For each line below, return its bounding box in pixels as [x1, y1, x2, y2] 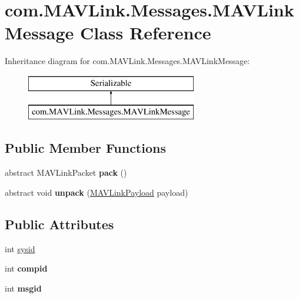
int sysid [5, 242, 35, 255]
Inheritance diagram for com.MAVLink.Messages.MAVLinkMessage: [5, 55, 250, 67]
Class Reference [79, 21, 211, 45]
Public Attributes [5, 215, 114, 233]
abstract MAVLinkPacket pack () [5, 166, 127, 179]
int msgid [5, 282, 42, 294]
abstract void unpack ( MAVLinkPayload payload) [5, 186, 188, 198]
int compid [5, 262, 48, 274]
